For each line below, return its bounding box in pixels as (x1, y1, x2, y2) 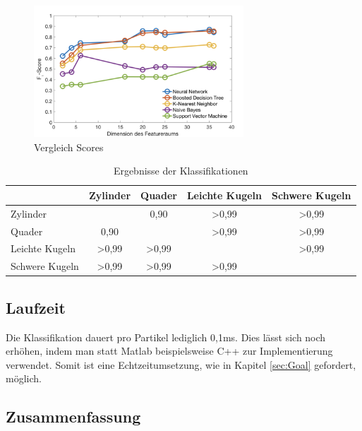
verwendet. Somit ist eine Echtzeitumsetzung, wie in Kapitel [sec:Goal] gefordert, (6, 357, 356, 372)
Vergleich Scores (34, 139, 104, 154)
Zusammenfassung (6, 406, 141, 427)
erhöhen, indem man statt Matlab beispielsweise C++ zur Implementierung (6, 343, 333, 358)
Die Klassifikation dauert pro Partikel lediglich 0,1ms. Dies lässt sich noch (6, 329, 326, 344)
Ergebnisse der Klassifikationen (113, 163, 248, 178)
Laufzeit (6, 296, 66, 318)
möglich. (6, 371, 42, 386)
